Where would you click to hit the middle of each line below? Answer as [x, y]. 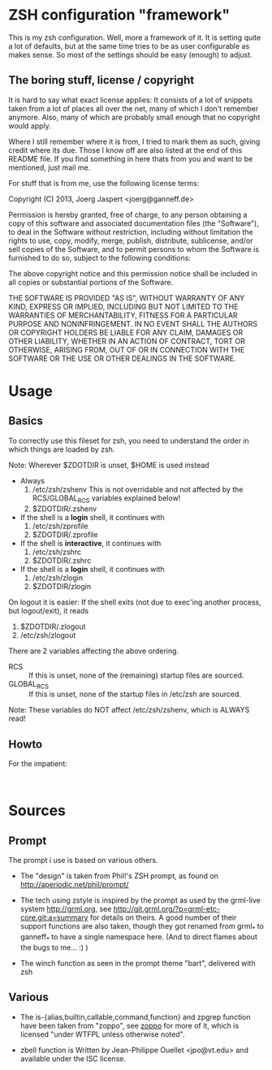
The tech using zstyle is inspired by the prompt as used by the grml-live [140, 900]
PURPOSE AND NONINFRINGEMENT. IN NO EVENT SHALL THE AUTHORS [133, 323]
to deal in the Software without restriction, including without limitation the [131, 232]
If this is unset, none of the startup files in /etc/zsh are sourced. [135, 694]
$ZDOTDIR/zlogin [62, 586]
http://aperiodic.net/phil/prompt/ [74, 885]
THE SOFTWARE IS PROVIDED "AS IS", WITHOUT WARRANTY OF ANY [127, 297]
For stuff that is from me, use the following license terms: [104, 183]
